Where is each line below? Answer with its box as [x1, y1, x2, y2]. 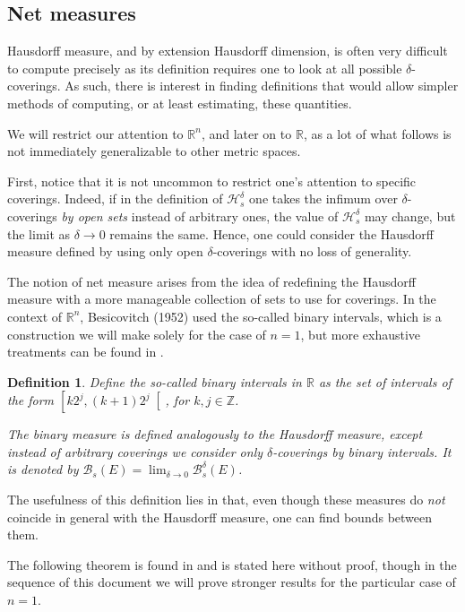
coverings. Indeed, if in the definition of [7, 189, 223, 208]
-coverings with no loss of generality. [212, 242, 412, 261]
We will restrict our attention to [7, 124, 184, 142]
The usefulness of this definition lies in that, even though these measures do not [7, 490, 445, 509]
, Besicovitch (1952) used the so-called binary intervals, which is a [80, 306, 442, 325]
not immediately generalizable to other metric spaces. [7, 142, 301, 160]
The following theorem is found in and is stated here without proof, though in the [7, 555, 457, 573]
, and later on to [201, 124, 292, 142]
